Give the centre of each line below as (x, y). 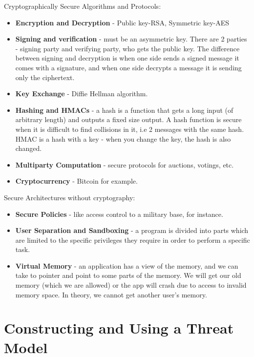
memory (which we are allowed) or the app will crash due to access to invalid (131, 285)
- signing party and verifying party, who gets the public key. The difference (127, 48)
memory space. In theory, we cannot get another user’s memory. (111, 294)
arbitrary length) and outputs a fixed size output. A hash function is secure (128, 119)
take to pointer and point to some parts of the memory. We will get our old (128, 275)
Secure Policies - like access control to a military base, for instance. (119, 214)
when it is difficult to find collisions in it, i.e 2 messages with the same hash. (130, 129)
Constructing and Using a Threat (119, 328)
